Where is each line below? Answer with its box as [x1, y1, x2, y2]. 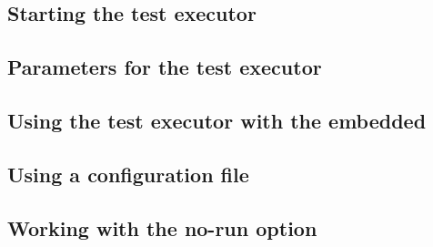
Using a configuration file [7, 160, 249, 188]
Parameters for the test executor [7, 53, 322, 81]
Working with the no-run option [7, 213, 317, 242]
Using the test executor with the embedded [7, 106, 427, 134]
